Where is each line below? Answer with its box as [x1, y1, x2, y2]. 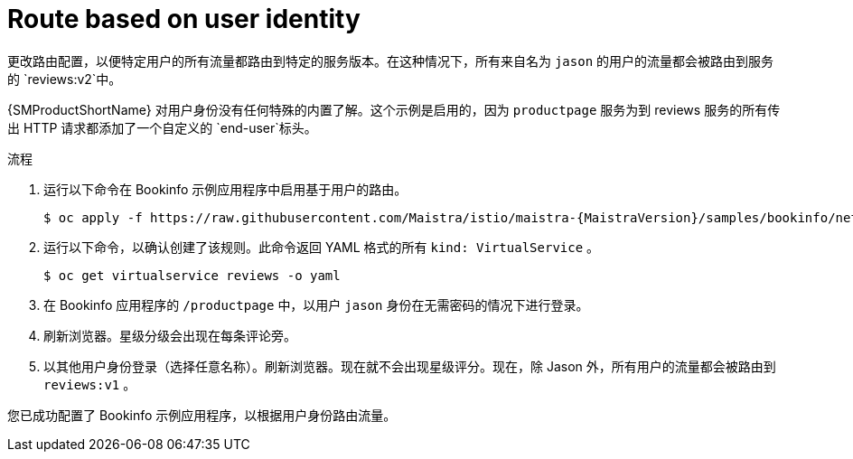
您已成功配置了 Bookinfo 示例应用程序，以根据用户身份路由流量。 [7, 407, 397, 423]
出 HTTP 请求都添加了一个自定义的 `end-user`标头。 [7, 119, 317, 136]
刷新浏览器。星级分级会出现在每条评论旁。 [43, 327, 296, 343]
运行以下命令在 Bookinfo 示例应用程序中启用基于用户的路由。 [43, 181, 408, 197]
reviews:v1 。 [43, 376, 136, 392]
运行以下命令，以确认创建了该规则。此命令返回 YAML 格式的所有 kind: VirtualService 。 [43, 239, 600, 255]
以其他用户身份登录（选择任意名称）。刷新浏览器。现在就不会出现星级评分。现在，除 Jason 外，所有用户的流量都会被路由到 [43, 358, 776, 374]
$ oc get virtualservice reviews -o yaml [43, 267, 341, 283]
